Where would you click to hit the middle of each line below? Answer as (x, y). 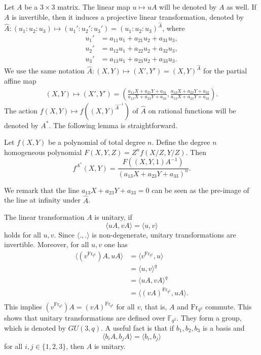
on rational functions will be (192, 110)
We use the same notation (44, 71)
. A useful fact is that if (138, 328)
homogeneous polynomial (43, 152)
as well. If (241, 7)
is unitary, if (113, 217)
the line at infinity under (42, 200)
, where (174, 28)
